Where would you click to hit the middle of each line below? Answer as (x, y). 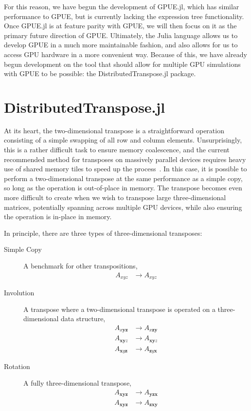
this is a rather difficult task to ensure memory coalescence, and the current (117, 150)
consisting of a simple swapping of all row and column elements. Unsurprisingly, (123, 140)
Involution (19, 293)
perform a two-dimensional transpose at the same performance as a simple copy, (123, 178)
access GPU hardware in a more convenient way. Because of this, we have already (125, 54)
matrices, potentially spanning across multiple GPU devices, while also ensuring (123, 207)
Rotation (17, 366)
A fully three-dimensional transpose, (77, 382)
